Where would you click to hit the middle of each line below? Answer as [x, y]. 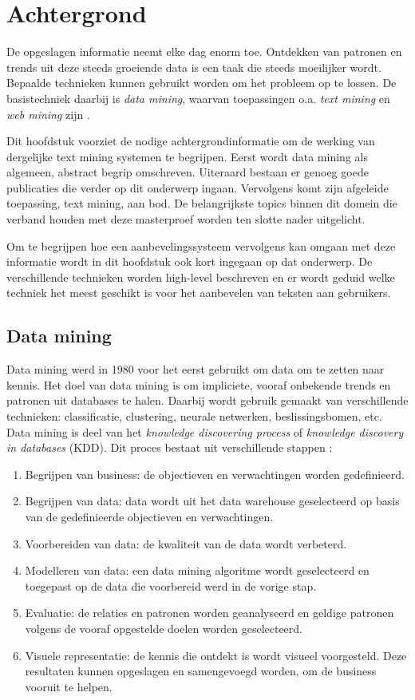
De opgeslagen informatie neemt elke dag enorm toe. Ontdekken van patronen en [204, 51]
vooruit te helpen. [69, 686]
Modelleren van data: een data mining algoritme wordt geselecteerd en [197, 570]
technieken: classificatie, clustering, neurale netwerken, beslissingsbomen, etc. [194, 416]
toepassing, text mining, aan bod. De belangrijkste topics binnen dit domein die [202, 203]
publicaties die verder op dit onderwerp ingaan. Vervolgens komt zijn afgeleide [198, 187]
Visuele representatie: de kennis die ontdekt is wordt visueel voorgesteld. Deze [216, 655]
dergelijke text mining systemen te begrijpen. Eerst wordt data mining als [187, 156]
